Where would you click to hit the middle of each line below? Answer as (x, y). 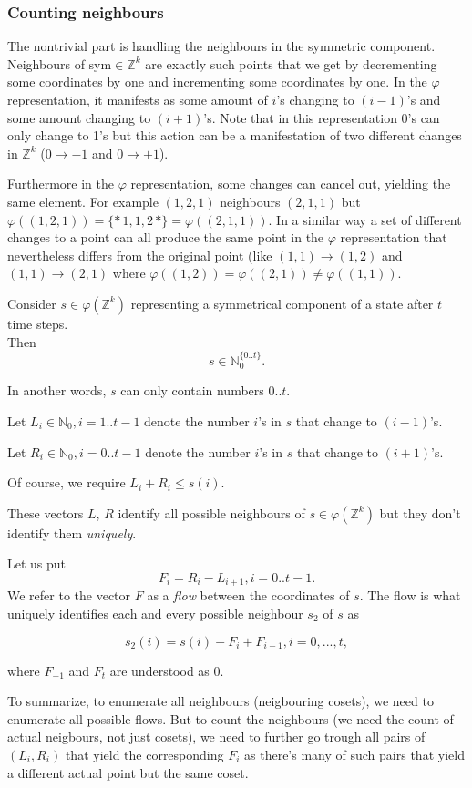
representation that (394, 237)
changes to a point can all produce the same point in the (166, 237)
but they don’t (420, 512)
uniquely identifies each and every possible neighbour (155, 613)
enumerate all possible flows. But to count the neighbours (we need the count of (231, 718)
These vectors (46, 512)
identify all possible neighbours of (211, 512)
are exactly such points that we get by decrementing (291, 63)
